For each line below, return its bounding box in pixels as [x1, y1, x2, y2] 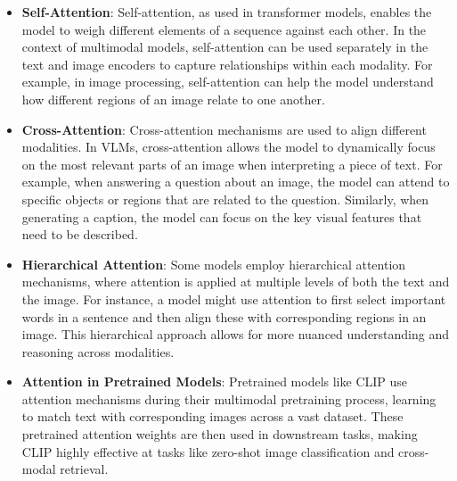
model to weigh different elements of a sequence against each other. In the [21, 20, 427, 38]
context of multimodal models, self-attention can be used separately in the [21, 37, 428, 56]
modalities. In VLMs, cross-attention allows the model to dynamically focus [21, 137, 436, 156]
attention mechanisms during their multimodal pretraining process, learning [21, 389, 437, 408]
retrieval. [60, 460, 109, 478]
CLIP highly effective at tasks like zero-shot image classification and [21, 442, 395, 460]
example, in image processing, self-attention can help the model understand [21, 72, 434, 91]
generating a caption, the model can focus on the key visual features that [21, 207, 422, 226]
